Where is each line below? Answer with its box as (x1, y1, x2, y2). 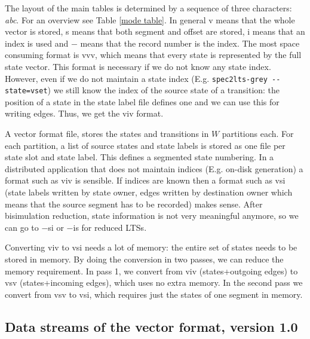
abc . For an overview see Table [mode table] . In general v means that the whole (5, 13, 295, 26)
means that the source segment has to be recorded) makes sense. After (5, 197, 263, 210)
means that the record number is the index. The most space (80, 36, 300, 49)
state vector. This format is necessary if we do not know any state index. (5, 60, 271, 72)
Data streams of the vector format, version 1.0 (5, 317, 298, 335)
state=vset (5, 87, 48, 96)
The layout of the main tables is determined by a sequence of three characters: (5, 2, 292, 14)
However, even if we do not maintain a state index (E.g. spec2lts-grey (5, 72, 268, 84)
